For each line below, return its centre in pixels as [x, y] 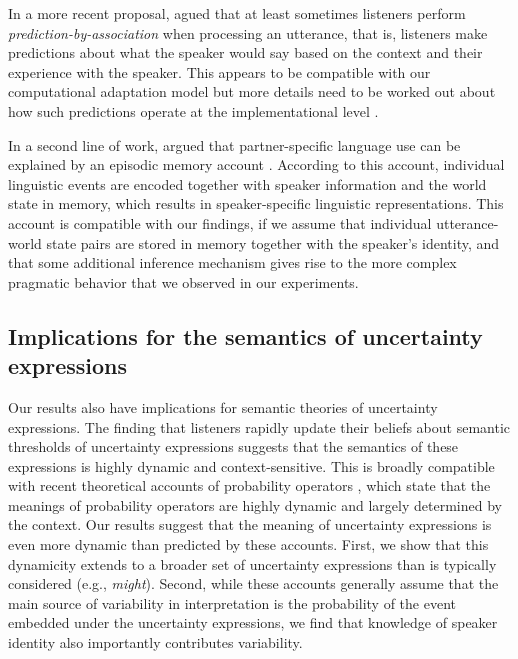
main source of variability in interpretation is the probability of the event [232, 602]
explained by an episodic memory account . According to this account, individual [256, 164]
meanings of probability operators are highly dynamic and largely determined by [255, 504]
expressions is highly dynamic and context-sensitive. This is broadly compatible [251, 465]
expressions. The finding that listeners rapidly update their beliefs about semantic [259, 426]
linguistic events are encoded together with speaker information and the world [247, 183]
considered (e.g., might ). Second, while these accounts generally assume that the [253, 583]
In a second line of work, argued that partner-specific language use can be [234, 144]
